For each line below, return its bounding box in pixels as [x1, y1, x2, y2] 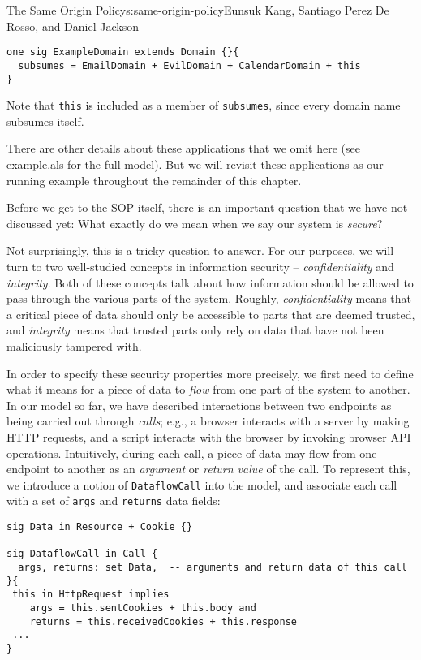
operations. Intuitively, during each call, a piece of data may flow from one [6, 444, 377, 461]
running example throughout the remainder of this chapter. [6, 171, 302, 188]
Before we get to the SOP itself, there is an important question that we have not [6, 199, 408, 216]
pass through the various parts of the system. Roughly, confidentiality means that [6, 290, 411, 307]
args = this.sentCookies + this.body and [29, 602, 256, 614]
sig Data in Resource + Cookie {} [6, 521, 193, 533]
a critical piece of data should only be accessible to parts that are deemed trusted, [6, 305, 415, 322]
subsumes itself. [6, 112, 84, 129]
